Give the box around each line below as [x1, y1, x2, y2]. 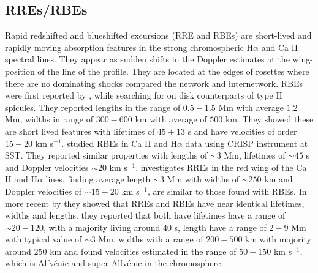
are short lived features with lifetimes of [5, 124, 155, 137]
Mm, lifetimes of [224, 149, 286, 162]
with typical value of [5, 233, 82, 245]
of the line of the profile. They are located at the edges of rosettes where [37, 64, 309, 77]
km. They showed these [225, 113, 314, 125]
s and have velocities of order [187, 124, 297, 137]
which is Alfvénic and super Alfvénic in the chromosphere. [5, 256, 224, 269]
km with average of [135, 113, 207, 125]
